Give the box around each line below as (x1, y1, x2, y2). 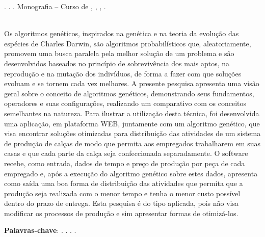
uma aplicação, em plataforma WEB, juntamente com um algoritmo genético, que (4, 118, 260, 128)
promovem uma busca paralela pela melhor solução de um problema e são (4, 48, 234, 59)
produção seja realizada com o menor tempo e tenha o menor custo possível (4, 188, 241, 198)
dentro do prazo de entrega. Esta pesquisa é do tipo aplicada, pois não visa (4, 198, 238, 208)
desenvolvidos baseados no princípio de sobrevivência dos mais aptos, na (4, 58, 230, 68)
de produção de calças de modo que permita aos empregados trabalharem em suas (4, 138, 260, 148)
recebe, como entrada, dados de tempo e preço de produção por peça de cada (4, 157, 245, 168)
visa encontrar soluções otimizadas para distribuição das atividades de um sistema (4, 128, 261, 139)
